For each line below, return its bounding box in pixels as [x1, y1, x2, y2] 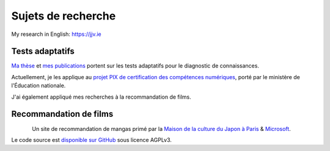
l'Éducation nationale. [11, 82, 66, 90]
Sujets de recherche [11, 9, 116, 23]
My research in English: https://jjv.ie [11, 30, 101, 38]
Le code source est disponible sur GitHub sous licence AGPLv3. [11, 136, 172, 143]
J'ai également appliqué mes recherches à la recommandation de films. [11, 93, 192, 100]
